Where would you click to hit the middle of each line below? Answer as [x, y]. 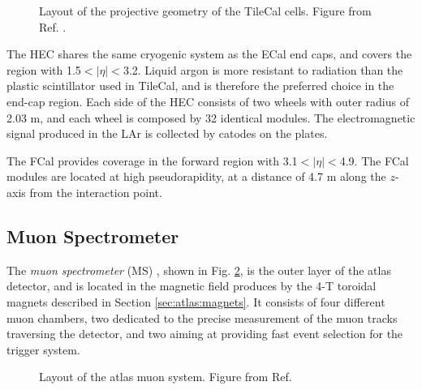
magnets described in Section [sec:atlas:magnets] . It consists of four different [196, 301]
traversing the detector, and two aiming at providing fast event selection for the [205, 334]
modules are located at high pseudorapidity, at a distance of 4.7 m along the [196, 176]
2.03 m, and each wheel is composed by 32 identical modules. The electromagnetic [211, 117]
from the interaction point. [96, 192]
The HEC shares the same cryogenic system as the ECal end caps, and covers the [209, 54]
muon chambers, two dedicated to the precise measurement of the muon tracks [202, 317]
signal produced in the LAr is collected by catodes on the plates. [167, 133]
